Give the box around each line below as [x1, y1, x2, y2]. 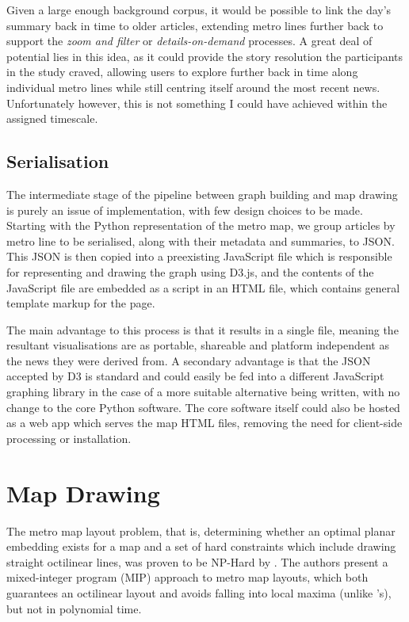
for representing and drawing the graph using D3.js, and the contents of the [6, 263, 374, 280]
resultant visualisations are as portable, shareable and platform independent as [6, 337, 389, 353]
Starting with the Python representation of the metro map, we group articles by [6, 217, 396, 234]
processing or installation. [6, 429, 132, 446]
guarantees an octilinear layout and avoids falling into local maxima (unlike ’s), [6, 584, 392, 601]
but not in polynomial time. [6, 600, 142, 616]
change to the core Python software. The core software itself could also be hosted [6, 399, 400, 415]
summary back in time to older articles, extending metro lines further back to [6, 17, 384, 33]
